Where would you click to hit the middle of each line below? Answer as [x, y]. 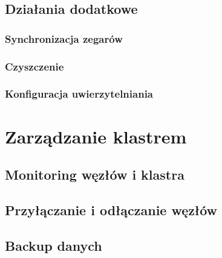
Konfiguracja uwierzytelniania [79, 94]
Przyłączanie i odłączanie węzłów [111, 209]
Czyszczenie [34, 66]
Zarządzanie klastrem [96, 136]
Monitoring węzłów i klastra [95, 175]
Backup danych [54, 245]
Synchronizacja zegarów [64, 38]
